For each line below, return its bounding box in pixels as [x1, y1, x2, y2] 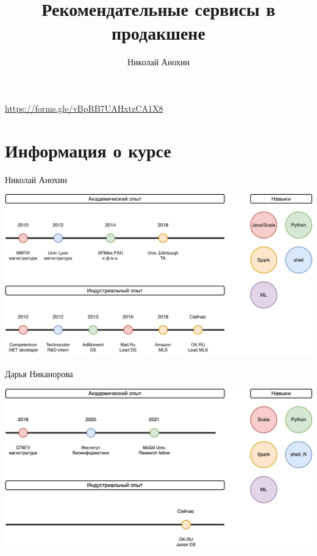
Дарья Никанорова [5, 367, 73, 380]
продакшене [112, 20, 205, 45]
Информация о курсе [5, 137, 171, 162]
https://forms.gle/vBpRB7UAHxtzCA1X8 [5, 101, 163, 114]
